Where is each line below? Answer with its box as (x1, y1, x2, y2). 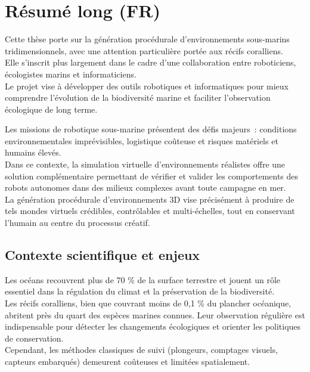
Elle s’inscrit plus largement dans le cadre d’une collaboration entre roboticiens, (5, 56, 296, 69)
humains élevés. (5, 146, 61, 159)
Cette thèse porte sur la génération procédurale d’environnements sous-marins (5, 33, 290, 45)
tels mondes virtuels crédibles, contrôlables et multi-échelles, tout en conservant (5, 204, 295, 217)
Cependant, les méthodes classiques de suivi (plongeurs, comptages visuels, (5, 343, 278, 356)
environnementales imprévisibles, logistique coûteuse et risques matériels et (5, 134, 278, 147)
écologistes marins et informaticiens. (5, 67, 137, 80)
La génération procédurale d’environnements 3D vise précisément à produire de (5, 193, 294, 205)
